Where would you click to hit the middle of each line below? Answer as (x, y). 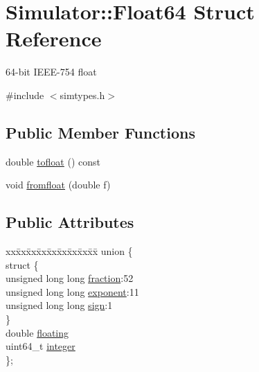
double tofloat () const (53, 161)
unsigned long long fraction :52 (70, 278)
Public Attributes (70, 222)
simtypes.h (82, 95)
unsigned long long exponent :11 (72, 291)
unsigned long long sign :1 (59, 305)
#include (25, 95)
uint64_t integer (41, 346)
